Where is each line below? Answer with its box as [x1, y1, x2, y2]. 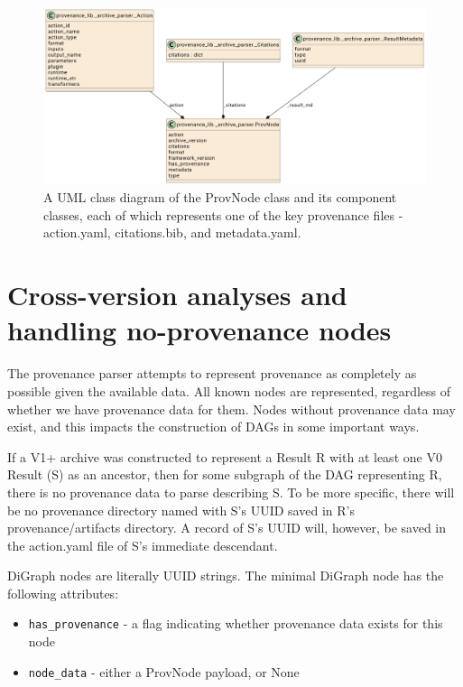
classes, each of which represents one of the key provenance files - [43, 205, 403, 224]
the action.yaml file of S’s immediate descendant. [7, 535, 278, 554]
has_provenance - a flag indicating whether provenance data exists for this [28, 614, 443, 633]
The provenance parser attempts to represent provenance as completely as [7, 364, 417, 383]
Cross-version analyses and [7, 276, 347, 313]
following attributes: [7, 583, 119, 602]
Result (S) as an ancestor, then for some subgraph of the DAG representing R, [7, 465, 442, 484]
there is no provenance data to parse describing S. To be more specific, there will [7, 482, 455, 501]
